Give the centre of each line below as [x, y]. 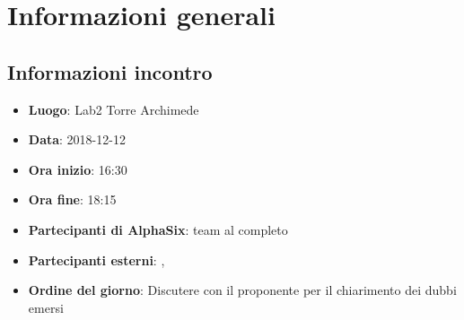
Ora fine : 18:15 [72, 199]
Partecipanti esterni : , [96, 259]
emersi [46, 307]
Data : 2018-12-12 [77, 139]
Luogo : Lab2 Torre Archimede [114, 109]
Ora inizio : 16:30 [78, 169]
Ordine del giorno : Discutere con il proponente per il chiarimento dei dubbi [242, 290]
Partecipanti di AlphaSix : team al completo [158, 229]
